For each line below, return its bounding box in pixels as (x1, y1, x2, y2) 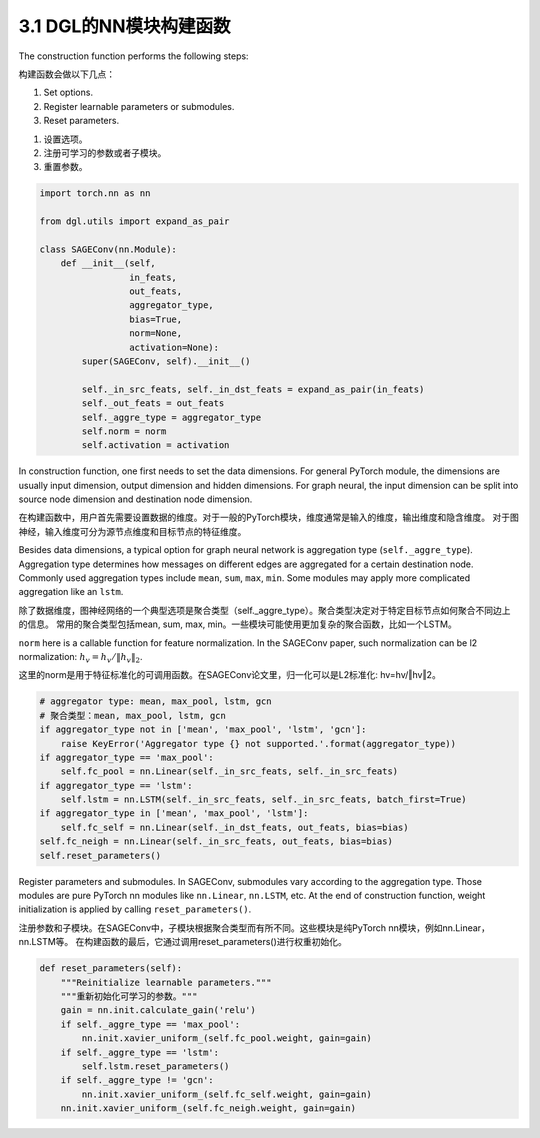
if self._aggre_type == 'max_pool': (60, 1018, 240, 1030)
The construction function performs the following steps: (18, 50, 249, 62)
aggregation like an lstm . (18, 586, 124, 598)
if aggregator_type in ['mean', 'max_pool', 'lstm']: (39, 808, 309, 819)
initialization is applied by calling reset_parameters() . (18, 903, 252, 915)
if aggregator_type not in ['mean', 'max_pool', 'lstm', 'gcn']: (39, 724, 367, 735)
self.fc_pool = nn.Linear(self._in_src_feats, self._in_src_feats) (60, 766, 399, 777)
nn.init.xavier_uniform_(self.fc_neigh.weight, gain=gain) (60, 1103, 357, 1114)
